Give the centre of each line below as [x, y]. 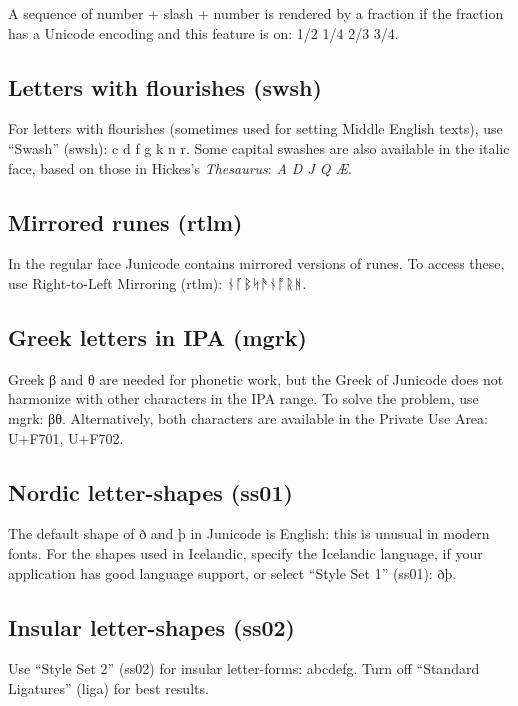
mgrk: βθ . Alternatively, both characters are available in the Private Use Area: [248, 417]
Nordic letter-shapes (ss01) [150, 491]
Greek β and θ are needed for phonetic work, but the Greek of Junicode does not [256, 378]
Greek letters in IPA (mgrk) [157, 336]
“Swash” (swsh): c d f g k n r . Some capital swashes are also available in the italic [259, 147]
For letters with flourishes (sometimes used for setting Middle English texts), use [255, 128]
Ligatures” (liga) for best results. [108, 687]
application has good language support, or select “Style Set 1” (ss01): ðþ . [232, 572]
